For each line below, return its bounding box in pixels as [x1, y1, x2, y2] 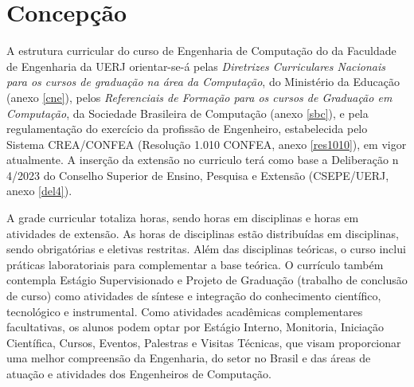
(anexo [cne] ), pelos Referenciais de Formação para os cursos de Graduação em [6, 88, 393, 105]
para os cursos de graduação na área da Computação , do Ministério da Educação [6, 73, 400, 90]
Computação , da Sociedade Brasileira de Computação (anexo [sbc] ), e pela [6, 104, 369, 121]
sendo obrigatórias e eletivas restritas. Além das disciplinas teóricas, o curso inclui [6, 240, 406, 257]
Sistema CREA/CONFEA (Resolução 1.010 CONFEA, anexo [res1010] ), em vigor [6, 135, 407, 152]
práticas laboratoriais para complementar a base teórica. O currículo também [6, 256, 384, 272]
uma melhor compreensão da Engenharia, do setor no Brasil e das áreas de [6, 350, 371, 366]
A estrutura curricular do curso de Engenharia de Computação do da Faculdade [6, 42, 396, 59]
